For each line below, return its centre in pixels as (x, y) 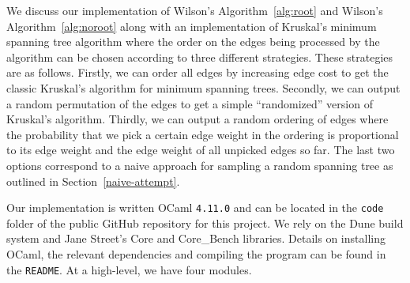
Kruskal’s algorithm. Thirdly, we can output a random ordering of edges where (197, 119)
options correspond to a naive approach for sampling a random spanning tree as (200, 165)
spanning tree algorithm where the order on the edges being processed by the (193, 42)
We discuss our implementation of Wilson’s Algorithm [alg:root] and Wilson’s (195, 10)
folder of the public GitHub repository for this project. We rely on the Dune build (205, 223)
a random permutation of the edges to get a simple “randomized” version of (190, 103)
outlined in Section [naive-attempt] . (93, 181)
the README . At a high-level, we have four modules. (129, 269)
